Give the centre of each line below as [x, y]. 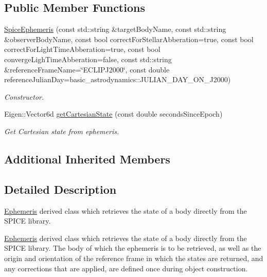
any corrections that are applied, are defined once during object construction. [126, 268]
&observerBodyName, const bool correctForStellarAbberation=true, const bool [129, 39]
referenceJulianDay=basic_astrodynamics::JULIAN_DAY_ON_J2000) [118, 79]
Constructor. [24, 96]
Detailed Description [60, 189]
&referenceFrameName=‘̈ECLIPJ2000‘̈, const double [87, 69]
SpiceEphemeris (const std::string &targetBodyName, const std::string [115, 29]
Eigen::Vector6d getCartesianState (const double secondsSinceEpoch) [113, 114]
